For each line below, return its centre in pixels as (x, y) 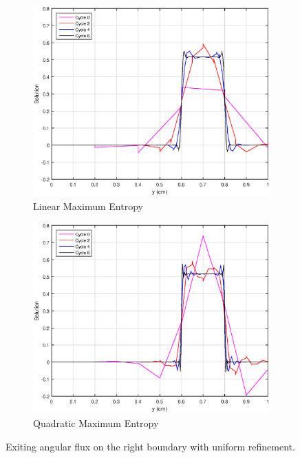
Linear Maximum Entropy (88, 206)
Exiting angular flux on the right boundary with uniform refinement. (150, 446)
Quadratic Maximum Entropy (96, 423)
